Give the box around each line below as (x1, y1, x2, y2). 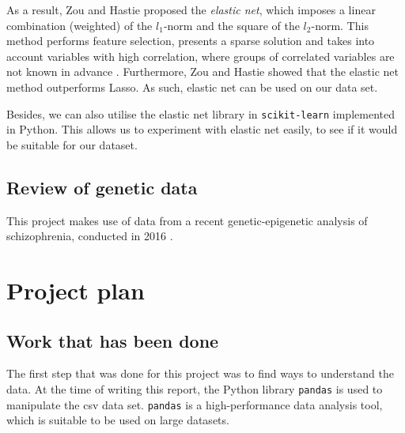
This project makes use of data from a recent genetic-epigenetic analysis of (6, 212, 368, 228)
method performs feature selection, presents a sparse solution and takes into (6, 32, 375, 49)
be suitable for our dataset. (6, 136, 138, 152)
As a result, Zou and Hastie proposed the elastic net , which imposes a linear (6, 2, 376, 17)
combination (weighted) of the (6, 17, 153, 33)
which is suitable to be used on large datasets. (6, 412, 229, 428)
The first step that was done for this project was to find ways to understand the (6, 365, 394, 382)
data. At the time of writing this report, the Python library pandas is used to (6, 380, 383, 397)
